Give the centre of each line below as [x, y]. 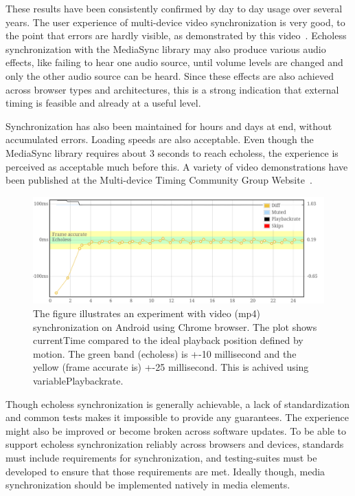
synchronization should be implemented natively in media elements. [148, 485]
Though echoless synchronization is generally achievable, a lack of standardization [178, 403]
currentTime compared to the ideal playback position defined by [168, 340]
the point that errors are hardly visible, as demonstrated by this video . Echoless [176, 35]
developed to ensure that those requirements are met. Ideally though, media [165, 471]
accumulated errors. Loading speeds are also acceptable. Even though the [160, 139]
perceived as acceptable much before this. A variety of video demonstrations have [177, 166]
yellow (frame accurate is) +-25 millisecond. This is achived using [171, 367]
